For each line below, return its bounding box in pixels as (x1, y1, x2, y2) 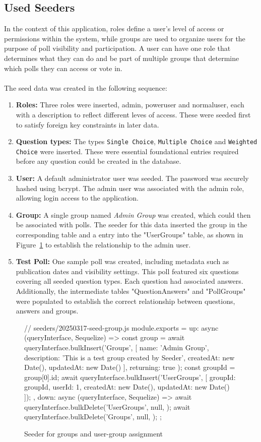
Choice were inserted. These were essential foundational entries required (16, 146, 239, 156)
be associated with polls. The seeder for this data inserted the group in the (16, 219, 247, 230)
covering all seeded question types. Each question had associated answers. (16, 276, 243, 286)
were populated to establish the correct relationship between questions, (16, 295, 235, 306)
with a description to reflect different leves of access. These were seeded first (16, 109, 251, 119)
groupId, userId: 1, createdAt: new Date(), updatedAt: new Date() (24, 382, 230, 392)
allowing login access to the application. (16, 193, 139, 203)
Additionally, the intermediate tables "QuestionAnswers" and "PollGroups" (16, 285, 246, 296)
